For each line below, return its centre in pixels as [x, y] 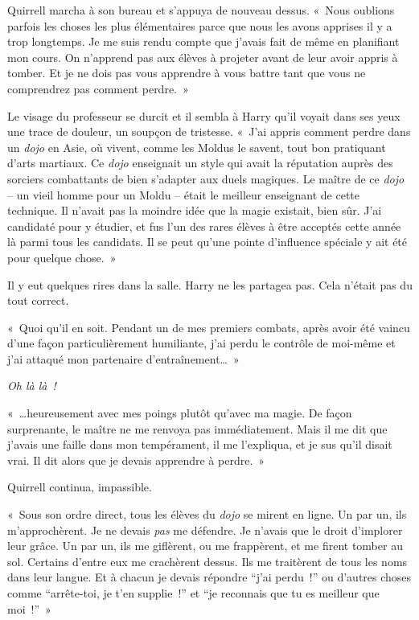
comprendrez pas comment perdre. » [98, 88]
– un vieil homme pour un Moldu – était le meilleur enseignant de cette [184, 194]
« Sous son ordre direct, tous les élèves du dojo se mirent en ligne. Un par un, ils [207, 514]
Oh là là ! [32, 386]
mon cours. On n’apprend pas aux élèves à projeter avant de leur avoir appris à [203, 57]
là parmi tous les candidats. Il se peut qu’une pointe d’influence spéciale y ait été [207, 242]
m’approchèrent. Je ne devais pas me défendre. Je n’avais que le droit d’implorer [205, 530]
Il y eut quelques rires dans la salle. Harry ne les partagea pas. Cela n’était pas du [210, 284]
